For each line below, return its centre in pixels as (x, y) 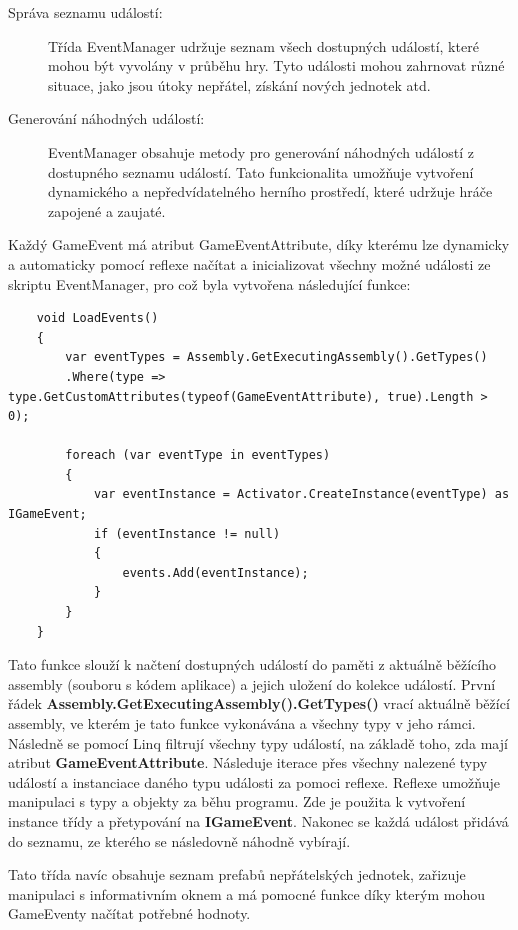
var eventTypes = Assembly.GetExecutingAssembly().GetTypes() (276, 357)
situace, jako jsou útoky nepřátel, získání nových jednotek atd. (239, 84)
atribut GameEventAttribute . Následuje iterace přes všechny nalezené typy (248, 762)
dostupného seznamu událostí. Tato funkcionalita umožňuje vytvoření (261, 171)
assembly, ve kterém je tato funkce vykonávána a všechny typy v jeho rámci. (242, 723)
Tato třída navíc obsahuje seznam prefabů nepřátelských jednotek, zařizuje (237, 874)
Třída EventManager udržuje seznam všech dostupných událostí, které (263, 45)
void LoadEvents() (97, 318)
